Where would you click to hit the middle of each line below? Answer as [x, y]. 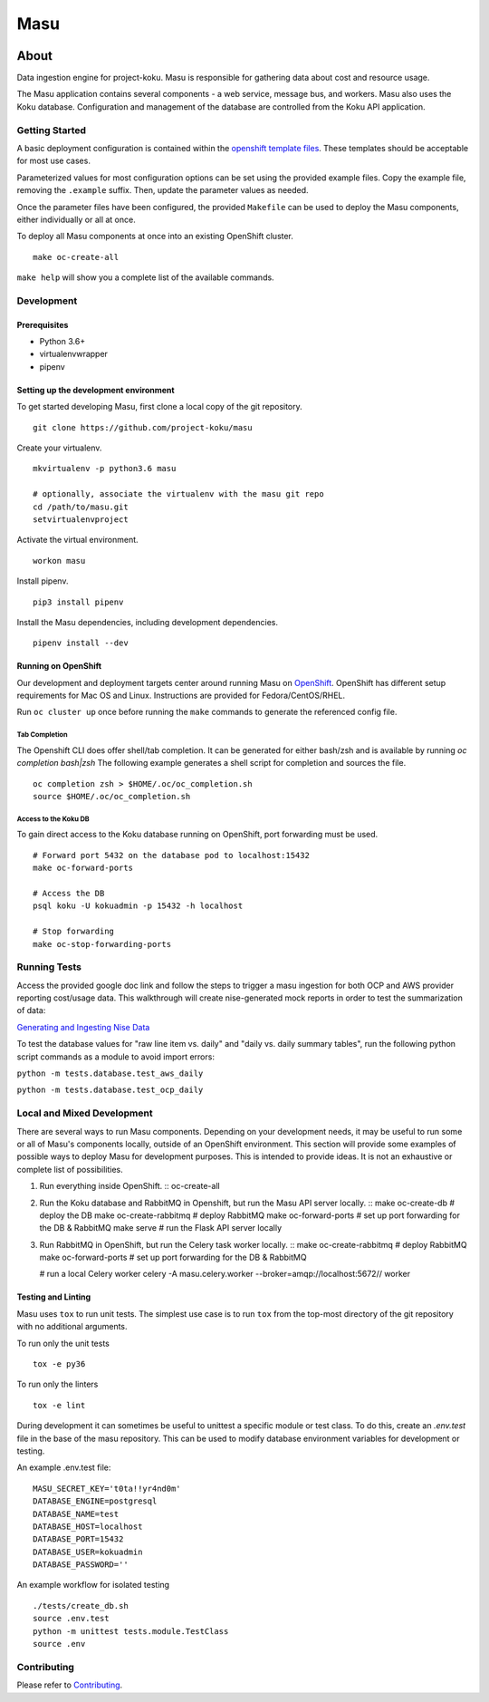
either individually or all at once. [76, 219]
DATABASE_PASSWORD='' [81, 1565]
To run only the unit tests [63, 1343]
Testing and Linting [54, 1297]
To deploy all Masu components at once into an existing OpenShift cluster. [155, 237]
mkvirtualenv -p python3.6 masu [105, 469]
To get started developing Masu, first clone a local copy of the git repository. [159, 407]
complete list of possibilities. [70, 1169]
